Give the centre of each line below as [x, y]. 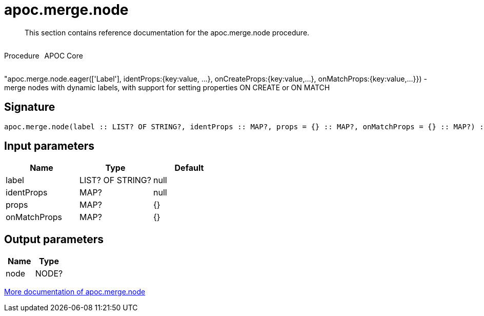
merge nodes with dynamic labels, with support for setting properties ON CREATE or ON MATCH [167, 87]
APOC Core [64, 55]
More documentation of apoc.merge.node [75, 292]
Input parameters [49, 146]
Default [189, 168]
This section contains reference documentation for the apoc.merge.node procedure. [167, 32]
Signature [30, 107]
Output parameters [54, 239]
